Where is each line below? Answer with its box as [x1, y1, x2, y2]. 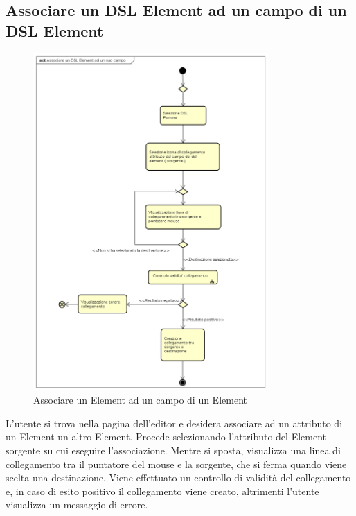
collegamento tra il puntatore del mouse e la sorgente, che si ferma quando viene [6, 456, 347, 471]
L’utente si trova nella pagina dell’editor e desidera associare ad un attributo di [6, 415, 343, 430]
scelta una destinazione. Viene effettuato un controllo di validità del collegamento [6, 470, 351, 485]
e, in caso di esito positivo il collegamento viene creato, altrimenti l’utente [6, 483, 319, 498]
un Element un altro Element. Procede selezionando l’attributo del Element [6, 429, 326, 444]
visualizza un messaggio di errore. [6, 497, 148, 512]
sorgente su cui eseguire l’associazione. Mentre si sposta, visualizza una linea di [6, 442, 341, 457]
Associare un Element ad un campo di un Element [33, 393, 247, 407]
